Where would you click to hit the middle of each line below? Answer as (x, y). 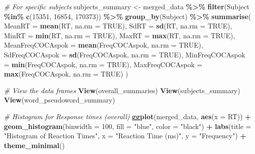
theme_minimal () (34, 145)
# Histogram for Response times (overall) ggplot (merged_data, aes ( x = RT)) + (128, 116)
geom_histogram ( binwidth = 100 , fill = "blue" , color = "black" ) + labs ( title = (127, 126)
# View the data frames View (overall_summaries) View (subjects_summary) (122, 90)
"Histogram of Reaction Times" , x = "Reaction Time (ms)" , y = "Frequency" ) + (125, 136)
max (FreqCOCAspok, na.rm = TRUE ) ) (66, 74)
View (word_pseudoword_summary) (60, 100)
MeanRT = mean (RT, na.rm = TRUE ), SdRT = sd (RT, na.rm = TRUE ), (118, 26)
